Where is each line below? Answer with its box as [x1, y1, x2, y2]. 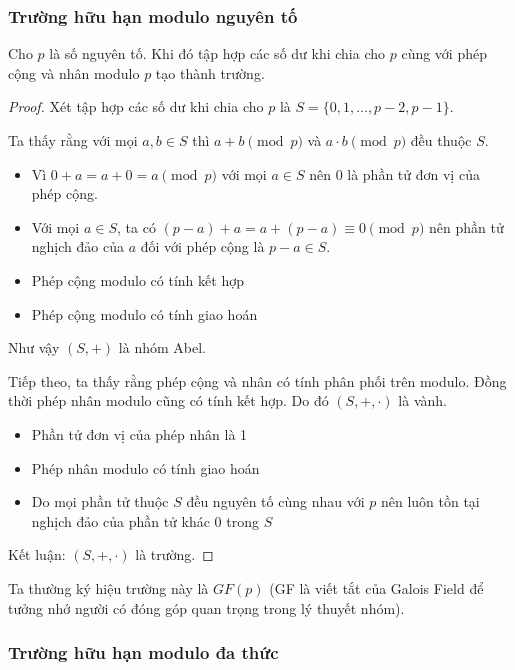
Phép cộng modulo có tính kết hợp [31, 269, 244, 290]
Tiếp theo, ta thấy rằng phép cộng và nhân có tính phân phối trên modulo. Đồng [8, 370, 507, 391]
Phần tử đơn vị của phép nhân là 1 [31, 423, 248, 444]
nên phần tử [429, 216, 504, 237]
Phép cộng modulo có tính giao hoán [31, 303, 258, 324]
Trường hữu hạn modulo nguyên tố [8, 3, 298, 28]
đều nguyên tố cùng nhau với [186, 491, 365, 512]
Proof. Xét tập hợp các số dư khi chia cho [8, 96, 264, 117]
